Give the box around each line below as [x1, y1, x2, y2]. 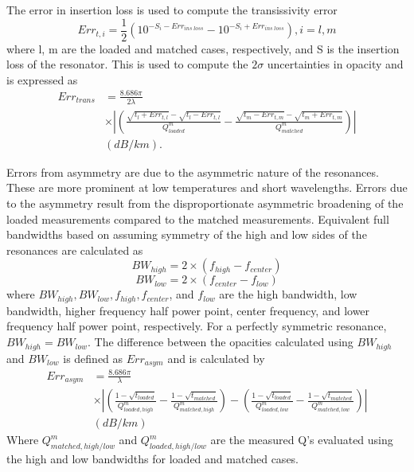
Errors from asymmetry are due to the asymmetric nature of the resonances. [6, 163, 379, 180]
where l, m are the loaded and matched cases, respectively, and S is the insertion [6, 40, 400, 57]
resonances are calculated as [6, 241, 143, 258]
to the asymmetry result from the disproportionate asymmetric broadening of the [6, 195, 404, 212]
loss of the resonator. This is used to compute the [6, 56, 248, 72]
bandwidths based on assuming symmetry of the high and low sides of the [6, 226, 367, 243]
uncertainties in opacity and [267, 56, 404, 72]
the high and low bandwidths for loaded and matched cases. [6, 451, 299, 467]
